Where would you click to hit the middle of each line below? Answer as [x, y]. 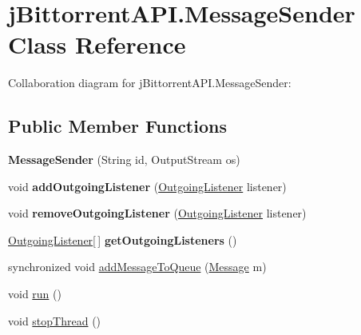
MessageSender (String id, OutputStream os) [124, 160]
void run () [35, 294]
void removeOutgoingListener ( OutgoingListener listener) [157, 213]
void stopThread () [55, 320]
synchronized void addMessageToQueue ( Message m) [137, 267]
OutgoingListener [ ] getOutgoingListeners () [123, 239]
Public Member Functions [117, 126]
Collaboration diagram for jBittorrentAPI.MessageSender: [150, 83]
